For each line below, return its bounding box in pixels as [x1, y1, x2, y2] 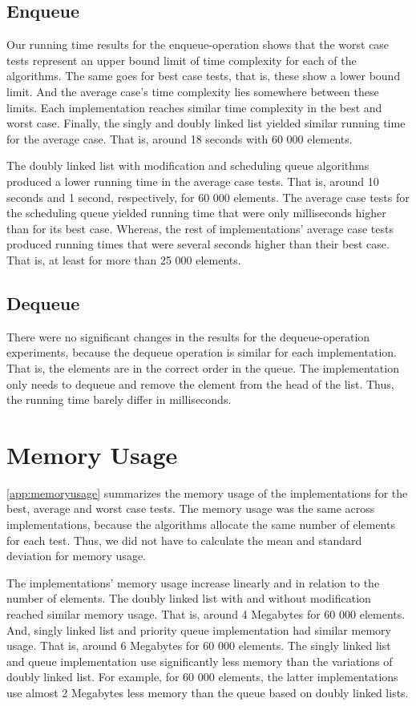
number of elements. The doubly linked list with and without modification [6, 590, 371, 607]
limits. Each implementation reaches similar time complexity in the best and [6, 99, 382, 115]
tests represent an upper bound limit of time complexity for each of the [6, 51, 357, 68]
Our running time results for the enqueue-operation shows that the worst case [6, 36, 390, 53]
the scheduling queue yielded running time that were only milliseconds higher [6, 204, 386, 221]
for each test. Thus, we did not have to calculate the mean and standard [6, 531, 362, 548]
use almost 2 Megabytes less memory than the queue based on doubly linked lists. [6, 684, 409, 700]
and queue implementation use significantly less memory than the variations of [6, 652, 393, 669]
